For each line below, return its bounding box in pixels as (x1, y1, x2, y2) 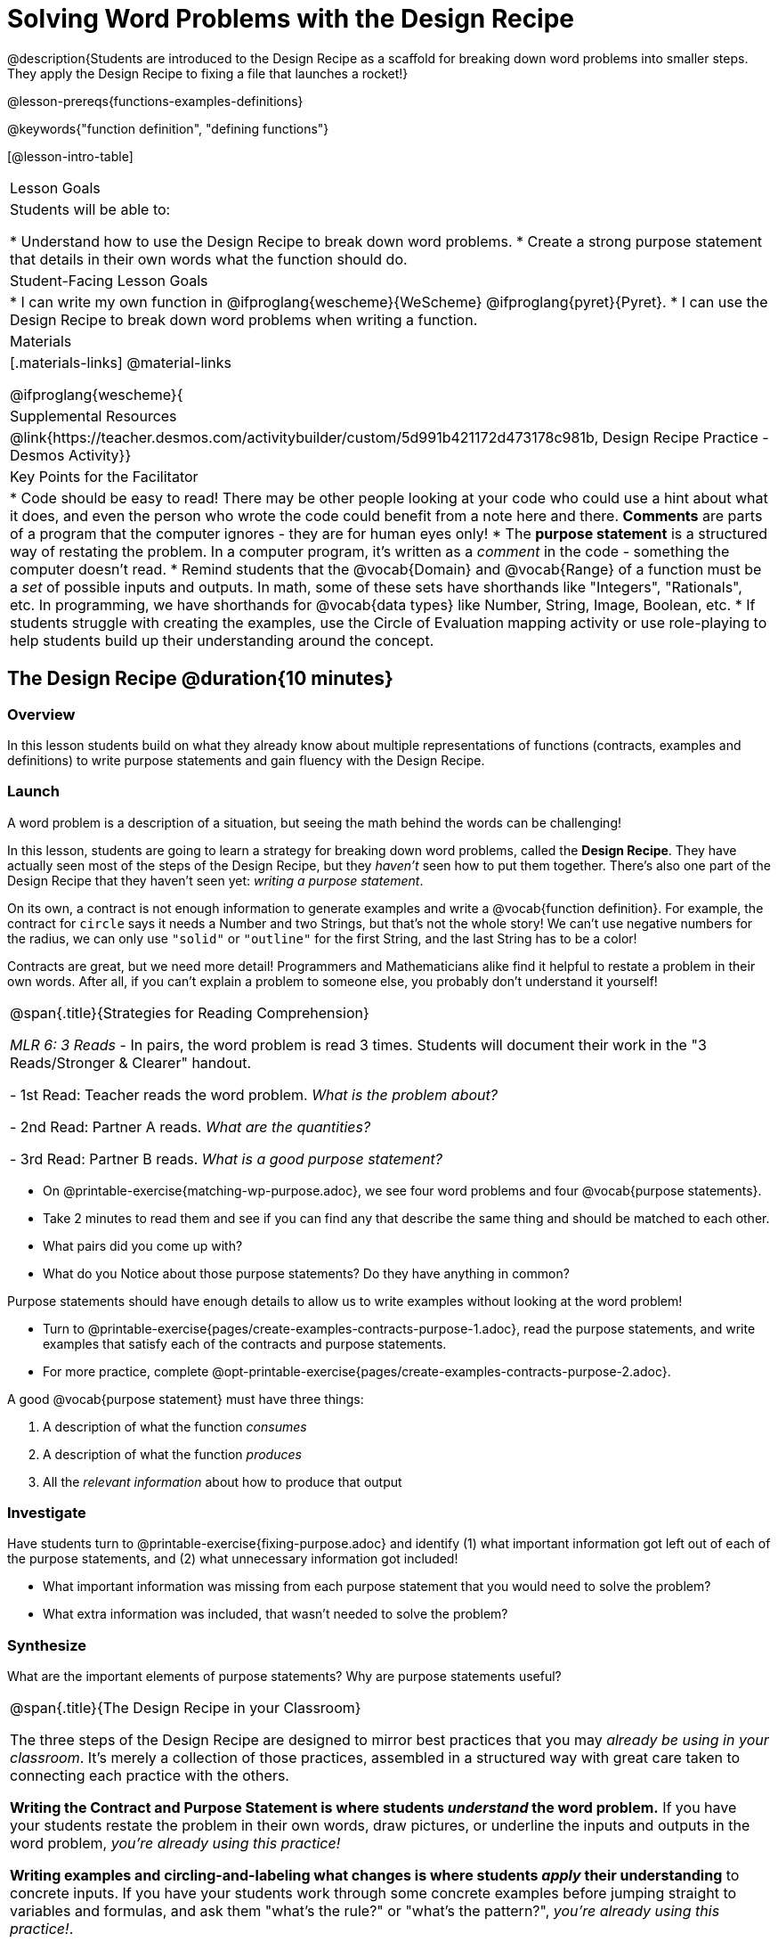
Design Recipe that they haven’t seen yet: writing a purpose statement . (7, 872, 424, 888)
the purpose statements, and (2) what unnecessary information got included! (7, 1551, 458, 1567)
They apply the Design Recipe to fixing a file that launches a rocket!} (7, 65, 409, 81)
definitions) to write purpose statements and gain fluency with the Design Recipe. (7, 752, 485, 768)
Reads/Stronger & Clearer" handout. (10, 1053, 251, 1072)
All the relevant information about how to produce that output (43, 1473, 402, 1489)
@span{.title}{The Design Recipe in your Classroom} (10, 1699, 361, 1718)
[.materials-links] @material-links (10, 353, 231, 371)
